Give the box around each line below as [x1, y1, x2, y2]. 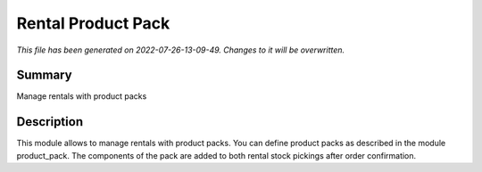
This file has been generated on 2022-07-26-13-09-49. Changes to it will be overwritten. [16, 45, 345, 55]
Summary [16, 68, 72, 83]
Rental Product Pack [16, 13, 170, 33]
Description [16, 114, 84, 129]
